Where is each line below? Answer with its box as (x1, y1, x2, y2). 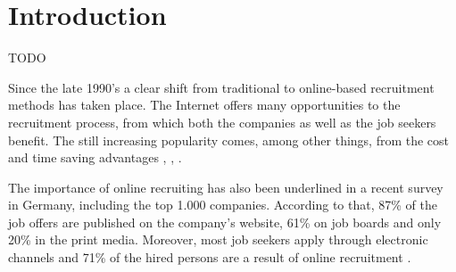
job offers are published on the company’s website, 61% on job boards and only (8, 212, 442, 231)
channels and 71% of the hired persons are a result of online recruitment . (8, 248, 411, 267)
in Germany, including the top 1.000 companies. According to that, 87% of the (8, 195, 437, 214)
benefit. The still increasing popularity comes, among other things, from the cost (8, 130, 450, 149)
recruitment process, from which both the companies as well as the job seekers (8, 112, 436, 131)
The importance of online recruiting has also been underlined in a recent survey (8, 177, 444, 196)
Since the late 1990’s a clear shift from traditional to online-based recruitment (8, 78, 435, 96)
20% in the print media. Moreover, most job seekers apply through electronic (8, 230, 428, 249)
